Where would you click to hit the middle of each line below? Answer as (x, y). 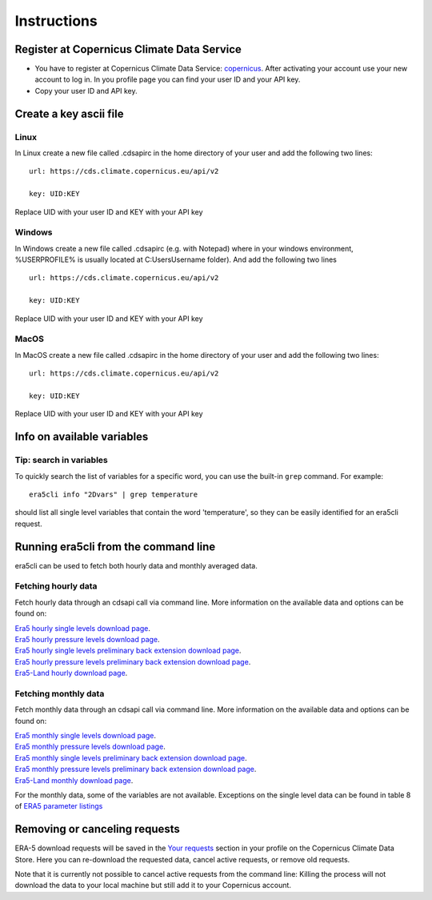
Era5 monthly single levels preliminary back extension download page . (131, 757)
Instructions (56, 21)
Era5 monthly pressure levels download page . (90, 747)
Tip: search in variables (61, 460)
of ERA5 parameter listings (59, 806)
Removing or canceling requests (97, 829)
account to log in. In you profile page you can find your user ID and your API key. (168, 79)
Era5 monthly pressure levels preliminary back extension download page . (136, 769)
